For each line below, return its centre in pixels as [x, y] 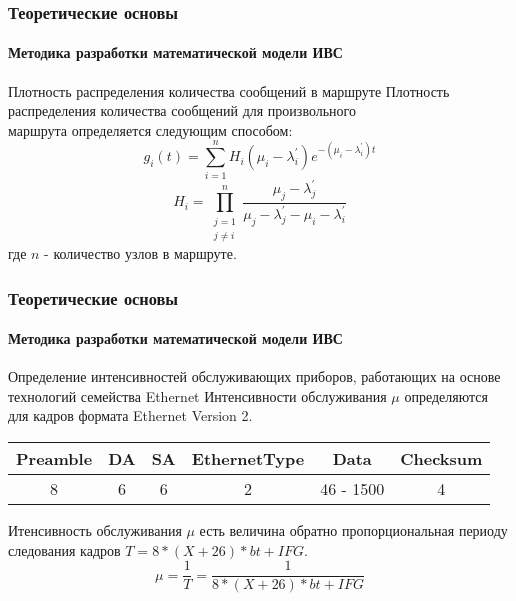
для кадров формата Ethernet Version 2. [130, 415]
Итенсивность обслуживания [95, 530]
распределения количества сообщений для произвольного [182, 110]
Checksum [441, 459]
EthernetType [248, 459]
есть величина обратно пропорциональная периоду [353, 530]
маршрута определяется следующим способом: [150, 129]
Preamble [54, 459]
